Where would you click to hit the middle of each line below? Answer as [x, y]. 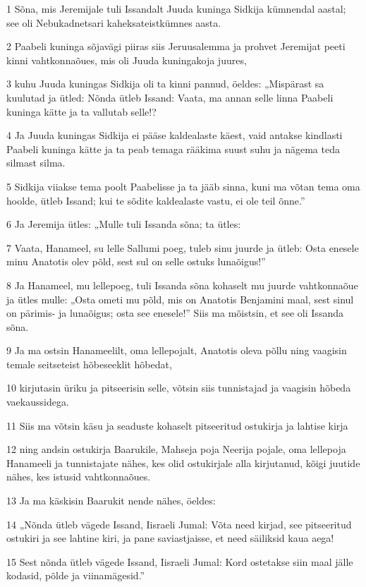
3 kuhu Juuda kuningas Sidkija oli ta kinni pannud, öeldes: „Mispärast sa [165, 84]
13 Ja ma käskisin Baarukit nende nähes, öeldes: [111, 501]
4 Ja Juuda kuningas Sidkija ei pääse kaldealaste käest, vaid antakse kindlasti [175, 135]
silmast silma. [36, 163]
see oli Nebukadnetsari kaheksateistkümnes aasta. [114, 22]
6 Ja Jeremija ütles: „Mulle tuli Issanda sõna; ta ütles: [124, 224]
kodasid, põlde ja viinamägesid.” [76, 575]
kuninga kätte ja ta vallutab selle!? [81, 111]
